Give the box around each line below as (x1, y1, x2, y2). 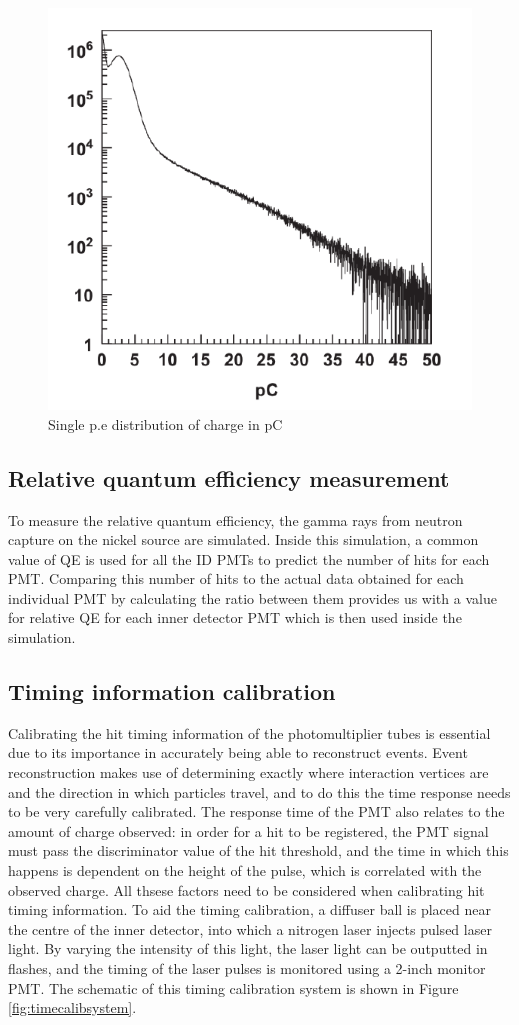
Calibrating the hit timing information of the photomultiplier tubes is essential (8, 722, 491, 743)
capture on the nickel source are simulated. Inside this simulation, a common (8, 529, 479, 550)
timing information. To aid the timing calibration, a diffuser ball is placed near (8, 899, 491, 920)
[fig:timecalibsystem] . (8, 997, 137, 1018)
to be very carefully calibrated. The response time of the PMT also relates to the (8, 801, 505, 822)
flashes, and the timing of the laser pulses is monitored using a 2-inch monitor (8, 957, 486, 978)
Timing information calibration (8, 676, 336, 707)
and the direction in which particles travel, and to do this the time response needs (8, 781, 511, 802)
